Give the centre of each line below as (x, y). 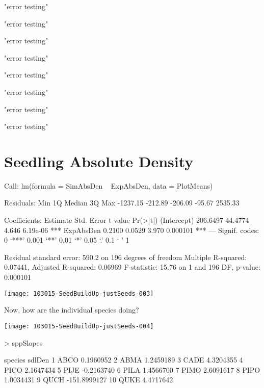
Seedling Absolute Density (99, 161)
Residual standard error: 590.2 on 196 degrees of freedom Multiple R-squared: (126, 257)
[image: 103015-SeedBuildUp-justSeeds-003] (79, 293)
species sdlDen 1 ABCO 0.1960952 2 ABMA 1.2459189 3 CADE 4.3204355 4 (124, 360)
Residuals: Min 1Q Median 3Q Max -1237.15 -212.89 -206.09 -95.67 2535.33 (122, 203)
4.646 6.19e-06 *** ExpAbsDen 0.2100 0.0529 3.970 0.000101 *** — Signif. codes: (132, 230)
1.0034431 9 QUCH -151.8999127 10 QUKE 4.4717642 (89, 380)
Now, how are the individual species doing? (72, 310)
